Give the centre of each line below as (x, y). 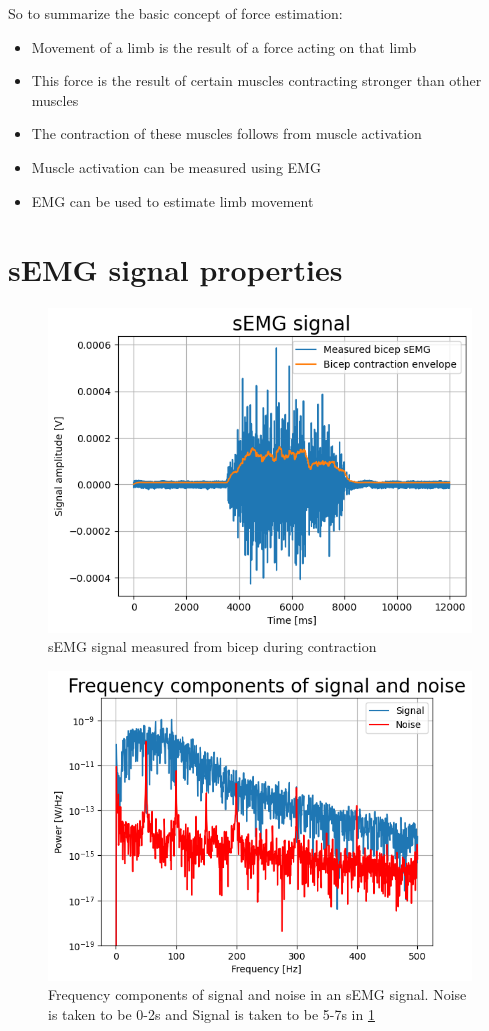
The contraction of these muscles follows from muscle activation (226, 133)
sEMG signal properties (175, 269)
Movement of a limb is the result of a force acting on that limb (224, 46)
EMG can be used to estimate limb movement (172, 200)
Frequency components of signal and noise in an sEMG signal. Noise (257, 994)
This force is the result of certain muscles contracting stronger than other (256, 80)
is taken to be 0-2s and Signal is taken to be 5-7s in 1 (211, 1013)
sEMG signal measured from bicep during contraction (212, 646)
